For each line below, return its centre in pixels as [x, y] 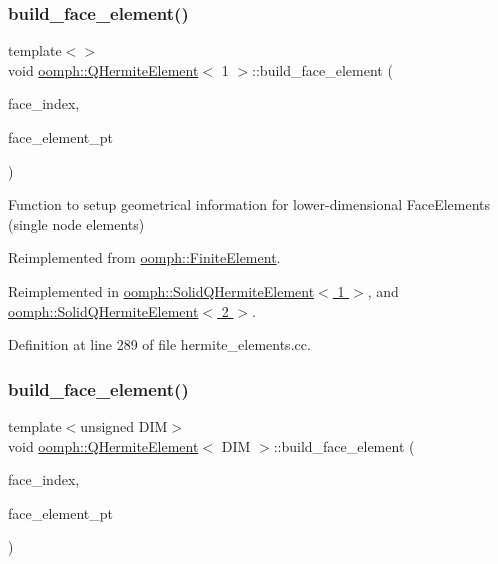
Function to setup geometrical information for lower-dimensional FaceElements [249, 204]
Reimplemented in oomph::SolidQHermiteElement [161, 290]
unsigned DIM [124, 425]
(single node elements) [76, 223]
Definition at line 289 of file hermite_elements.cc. [159, 344]
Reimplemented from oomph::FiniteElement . [144, 257]
